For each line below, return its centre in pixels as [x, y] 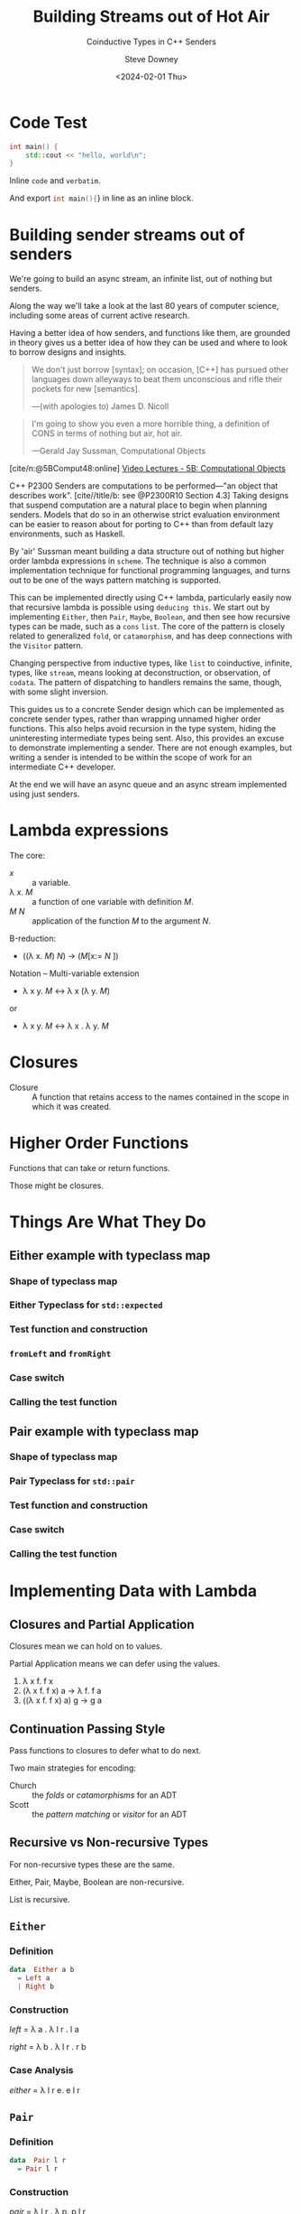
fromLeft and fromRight [60, 1354]
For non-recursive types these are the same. [92, 1864]
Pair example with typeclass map [104, 1432]
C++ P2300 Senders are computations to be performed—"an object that [144, 486]
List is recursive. [40, 1899]
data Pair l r [38, 2161]
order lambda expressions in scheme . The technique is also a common [138, 561]
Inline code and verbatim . [55, 181]
